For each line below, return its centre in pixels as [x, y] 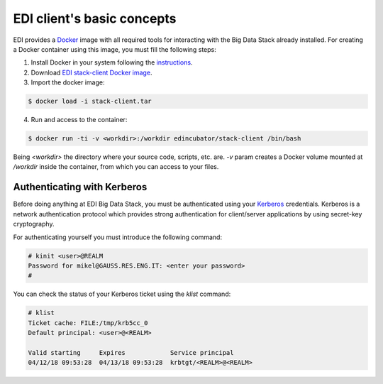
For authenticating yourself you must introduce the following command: [118, 237]
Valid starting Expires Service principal [131, 352]
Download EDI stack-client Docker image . [91, 72]
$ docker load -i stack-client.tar [90, 102]
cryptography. [34, 224]
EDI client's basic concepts [95, 18]
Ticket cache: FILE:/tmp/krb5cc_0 [88, 323]
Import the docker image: [68, 82]
